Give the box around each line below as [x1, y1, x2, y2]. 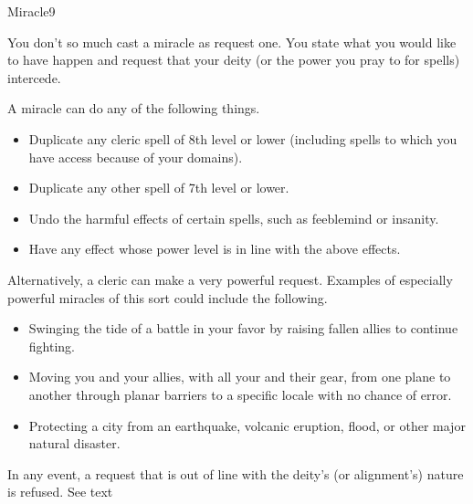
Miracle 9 [7, 2, 56, 20]
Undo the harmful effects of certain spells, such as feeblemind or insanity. [28, 208, 439, 227]
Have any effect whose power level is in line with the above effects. [28, 239, 401, 258]
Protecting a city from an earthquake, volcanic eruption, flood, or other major [28, 415, 466, 435]
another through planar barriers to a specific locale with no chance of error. [28, 384, 452, 404]
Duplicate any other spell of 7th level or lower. [28, 178, 289, 197]
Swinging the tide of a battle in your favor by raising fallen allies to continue [28, 319, 458, 338]
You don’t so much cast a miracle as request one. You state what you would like [7, 32, 457, 51]
